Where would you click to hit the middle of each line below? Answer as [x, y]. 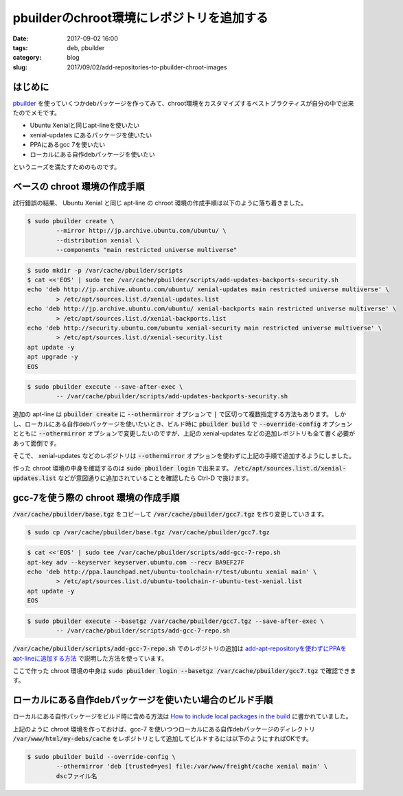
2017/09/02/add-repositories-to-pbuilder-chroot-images [147, 67]
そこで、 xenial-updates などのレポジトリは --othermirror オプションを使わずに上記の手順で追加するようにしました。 [184, 456]
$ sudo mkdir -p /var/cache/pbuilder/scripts [105, 270]
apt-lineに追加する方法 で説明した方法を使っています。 [90, 658]
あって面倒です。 [36, 443]
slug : [20, 67]
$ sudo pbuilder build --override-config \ [102, 757]
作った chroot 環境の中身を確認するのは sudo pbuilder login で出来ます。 [123, 468]
